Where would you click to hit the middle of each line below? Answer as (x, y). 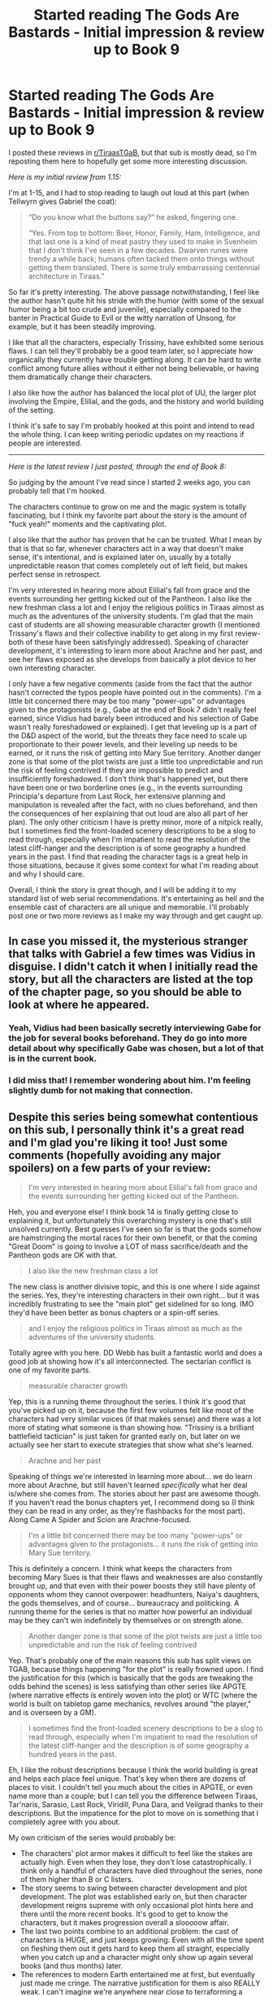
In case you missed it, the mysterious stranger (128, 941)
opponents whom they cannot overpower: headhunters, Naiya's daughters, (134, 1594)
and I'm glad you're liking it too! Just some (118, 1142)
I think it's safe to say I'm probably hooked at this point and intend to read (132, 426)
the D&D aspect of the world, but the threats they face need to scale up (128, 735)
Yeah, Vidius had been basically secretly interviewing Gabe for (135, 1028)
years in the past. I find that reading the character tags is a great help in (128, 856)
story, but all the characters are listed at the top (131, 980)
